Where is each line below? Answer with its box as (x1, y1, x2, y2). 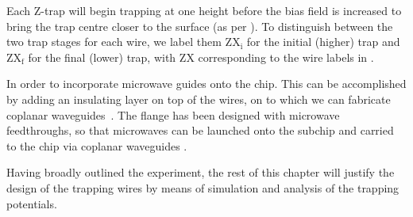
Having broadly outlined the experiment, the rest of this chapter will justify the (6, 164, 395, 181)
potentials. (6, 195, 57, 211)
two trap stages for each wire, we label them (6, 33, 222, 50)
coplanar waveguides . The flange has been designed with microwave (6, 106, 340, 123)
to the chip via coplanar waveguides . (6, 137, 187, 154)
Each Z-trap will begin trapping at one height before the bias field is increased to (6, 2, 402, 18)
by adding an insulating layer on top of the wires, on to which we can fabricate (6, 90, 391, 107)
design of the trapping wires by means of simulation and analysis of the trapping (6, 179, 399, 196)
